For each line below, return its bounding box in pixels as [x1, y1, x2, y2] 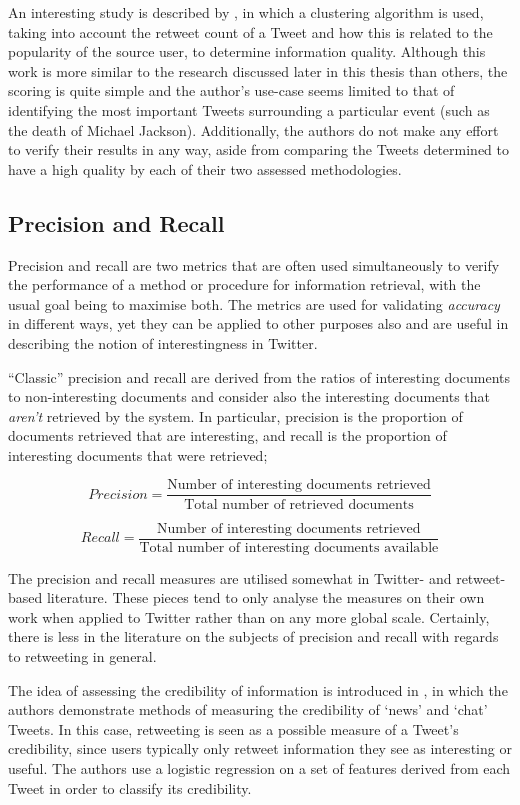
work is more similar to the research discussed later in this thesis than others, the [8, 60, 508, 81]
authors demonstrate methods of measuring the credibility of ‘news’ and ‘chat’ [8, 699, 488, 720]
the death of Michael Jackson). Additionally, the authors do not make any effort [8, 119, 499, 140]
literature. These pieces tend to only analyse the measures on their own [46, 587, 485, 608]
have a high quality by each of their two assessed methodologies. [8, 158, 402, 179]
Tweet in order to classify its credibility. [8, 777, 252, 798]
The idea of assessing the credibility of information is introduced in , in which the [8, 679, 508, 700]
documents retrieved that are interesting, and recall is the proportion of [8, 425, 447, 446]
